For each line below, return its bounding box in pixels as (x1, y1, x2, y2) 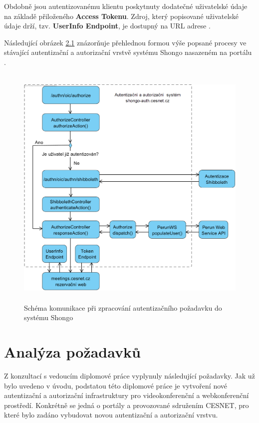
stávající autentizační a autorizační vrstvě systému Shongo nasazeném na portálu (4, 47, 252, 57)
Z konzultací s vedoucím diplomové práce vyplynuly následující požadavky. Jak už (4, 371, 255, 381)
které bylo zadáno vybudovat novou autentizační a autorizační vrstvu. (4, 410, 218, 420)
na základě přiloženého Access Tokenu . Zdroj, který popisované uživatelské (4, 10, 239, 21)
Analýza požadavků (4, 342, 141, 362)
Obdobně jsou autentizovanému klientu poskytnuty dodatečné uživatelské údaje (4, 1, 248, 11)
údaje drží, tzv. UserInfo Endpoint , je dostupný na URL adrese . (4, 20, 211, 31)
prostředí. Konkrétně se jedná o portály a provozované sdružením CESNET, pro (4, 400, 249, 410)
